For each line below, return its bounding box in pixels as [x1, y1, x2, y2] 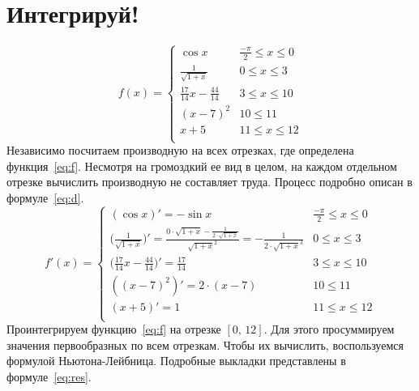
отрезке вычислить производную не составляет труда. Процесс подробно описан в [6, 173, 413, 190]
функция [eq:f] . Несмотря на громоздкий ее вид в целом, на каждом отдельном [6, 157, 397, 174]
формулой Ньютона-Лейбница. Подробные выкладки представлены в [6, 352, 346, 369]
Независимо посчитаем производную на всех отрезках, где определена [6, 142, 354, 159]
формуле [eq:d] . [6, 189, 84, 206]
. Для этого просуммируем [263, 321, 395, 338]
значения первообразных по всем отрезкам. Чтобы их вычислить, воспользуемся [6, 336, 404, 353]
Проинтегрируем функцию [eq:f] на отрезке [6, 321, 221, 338]
